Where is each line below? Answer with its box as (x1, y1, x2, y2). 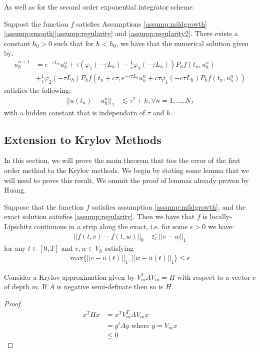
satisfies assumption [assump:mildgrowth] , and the (91, 201, 246, 212)
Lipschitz (4, 221, 32, 231)
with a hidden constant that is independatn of (4, 107, 145, 117)
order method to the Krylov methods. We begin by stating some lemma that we (4, 164, 249, 175)
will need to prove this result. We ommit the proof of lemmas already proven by (4, 174, 249, 185)
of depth (4, 281, 29, 292)
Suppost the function (4, 18, 68, 29)
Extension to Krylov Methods (4, 131, 161, 147)
